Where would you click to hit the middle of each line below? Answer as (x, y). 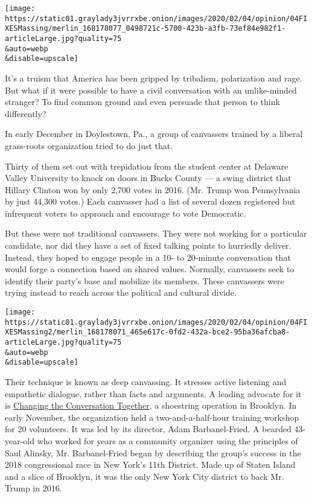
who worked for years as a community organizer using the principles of (167, 440)
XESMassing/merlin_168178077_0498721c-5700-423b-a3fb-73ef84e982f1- (145, 29)
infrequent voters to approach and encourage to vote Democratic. (126, 213)
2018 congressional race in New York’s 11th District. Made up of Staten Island (150, 464)
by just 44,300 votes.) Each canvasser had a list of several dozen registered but (150, 201)
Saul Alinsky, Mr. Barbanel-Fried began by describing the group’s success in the (153, 452)
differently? (26, 113)
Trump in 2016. (33, 488)
